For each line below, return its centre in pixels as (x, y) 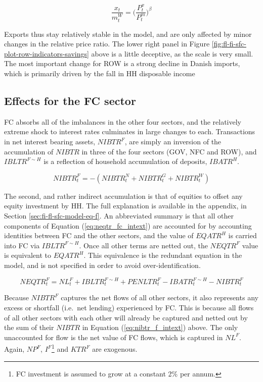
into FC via (22, 245)
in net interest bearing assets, (50, 141)
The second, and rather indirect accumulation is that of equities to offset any (123, 196)
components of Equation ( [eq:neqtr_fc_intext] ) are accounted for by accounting (128, 225)
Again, (14, 349)
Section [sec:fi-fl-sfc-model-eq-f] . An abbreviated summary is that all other (119, 215)
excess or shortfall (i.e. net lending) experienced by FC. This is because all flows (129, 308)
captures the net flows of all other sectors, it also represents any (160, 297)
